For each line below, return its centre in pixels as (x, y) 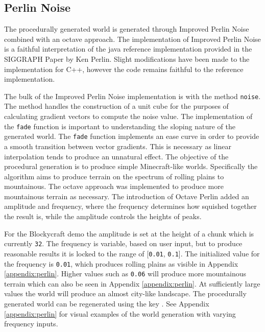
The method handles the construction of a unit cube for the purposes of (116, 106)
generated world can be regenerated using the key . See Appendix (107, 304)
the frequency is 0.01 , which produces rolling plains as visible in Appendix (121, 263)
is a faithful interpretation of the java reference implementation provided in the (128, 49)
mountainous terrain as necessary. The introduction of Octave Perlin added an (127, 196)
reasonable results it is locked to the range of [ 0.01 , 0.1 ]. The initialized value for (132, 253)
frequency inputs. (31, 324)
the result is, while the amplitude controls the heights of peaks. (103, 216)
